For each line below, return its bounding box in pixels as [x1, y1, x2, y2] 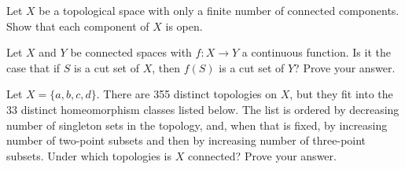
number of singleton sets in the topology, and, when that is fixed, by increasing [6, 116, 388, 133]
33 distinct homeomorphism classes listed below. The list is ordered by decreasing [6, 101, 399, 117]
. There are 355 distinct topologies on [96, 86, 278, 102]
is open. [165, 17, 203, 34]
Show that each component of [6, 17, 149, 34]
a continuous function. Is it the [241, 44, 391, 61]
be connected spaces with [70, 44, 192, 61]
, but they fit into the [289, 86, 393, 102]
